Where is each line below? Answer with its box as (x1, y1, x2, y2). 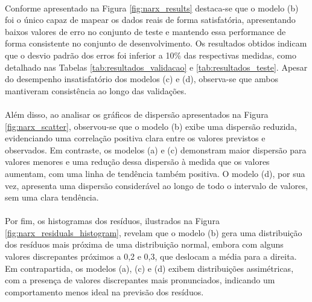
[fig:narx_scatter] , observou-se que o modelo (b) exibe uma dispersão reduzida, (5, 120, 297, 132)
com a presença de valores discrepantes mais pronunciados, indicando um (5, 274, 275, 286)
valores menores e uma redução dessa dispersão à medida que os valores (5, 155, 270, 168)
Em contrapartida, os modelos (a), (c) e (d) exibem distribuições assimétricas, (5, 262, 294, 274)
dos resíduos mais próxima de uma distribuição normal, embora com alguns (5, 238, 284, 251)
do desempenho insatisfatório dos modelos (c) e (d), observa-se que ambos (5, 72, 278, 85)
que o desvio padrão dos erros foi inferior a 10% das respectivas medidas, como (5, 48, 296, 61)
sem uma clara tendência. (5, 191, 99, 204)
